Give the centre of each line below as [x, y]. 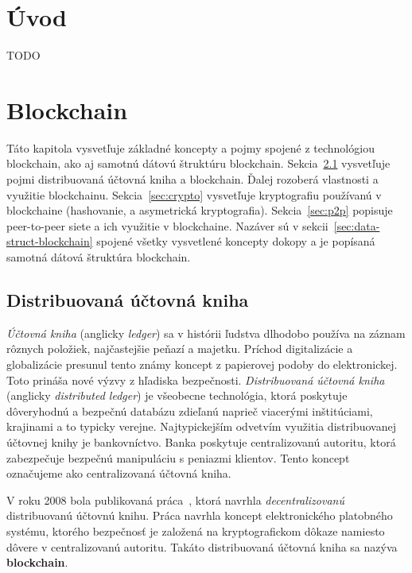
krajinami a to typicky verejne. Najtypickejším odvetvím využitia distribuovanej [201, 426]
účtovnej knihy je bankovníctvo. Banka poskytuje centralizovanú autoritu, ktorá [201, 441]
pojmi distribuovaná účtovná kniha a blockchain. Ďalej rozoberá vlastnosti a [192, 179]
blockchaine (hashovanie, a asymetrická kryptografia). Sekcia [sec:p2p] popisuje [200, 210]
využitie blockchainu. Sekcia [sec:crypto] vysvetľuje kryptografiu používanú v [194, 194]
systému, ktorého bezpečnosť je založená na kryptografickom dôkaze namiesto [196, 530]
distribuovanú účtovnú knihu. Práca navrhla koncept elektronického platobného [200, 515]
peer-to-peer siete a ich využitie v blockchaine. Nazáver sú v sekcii [167, 225]
